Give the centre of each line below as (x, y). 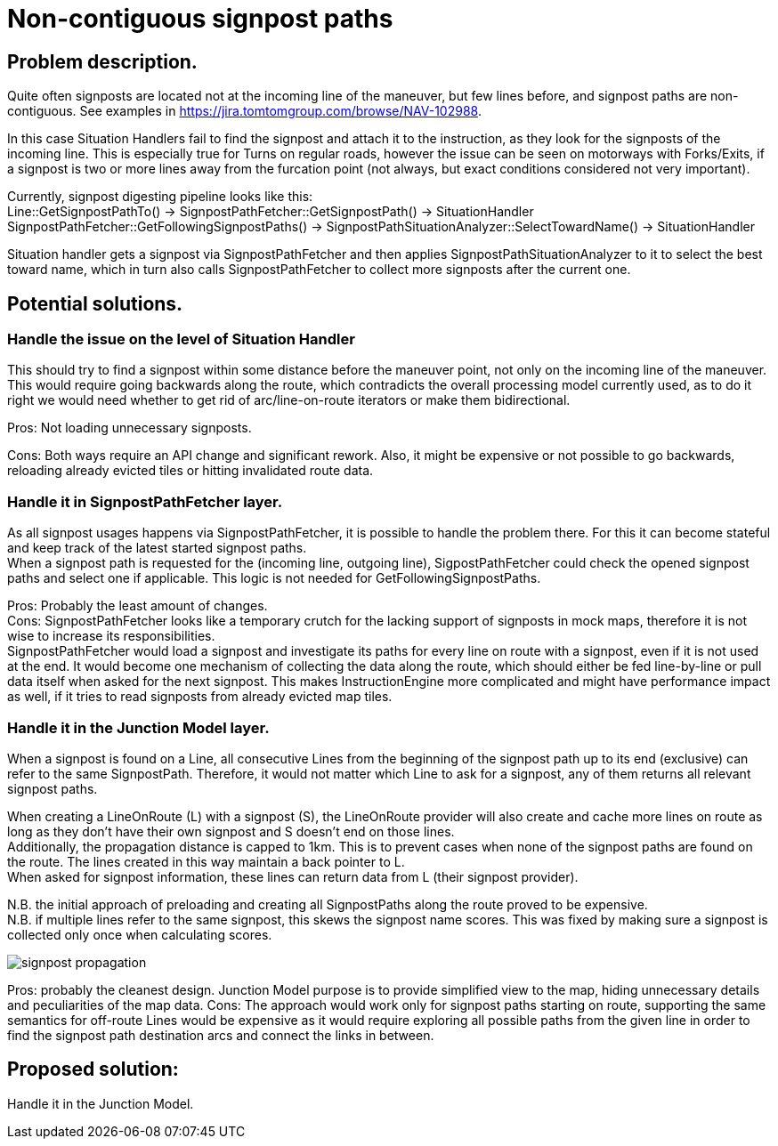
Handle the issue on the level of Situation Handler (181, 339)
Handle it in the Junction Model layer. (138, 727)
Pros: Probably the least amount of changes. (138, 606)
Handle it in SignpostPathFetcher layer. (145, 501)
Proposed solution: (93, 1069)
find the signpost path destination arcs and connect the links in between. (221, 1035)
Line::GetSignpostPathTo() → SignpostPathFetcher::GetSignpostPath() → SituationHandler (271, 212)
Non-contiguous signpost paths (200, 19)
